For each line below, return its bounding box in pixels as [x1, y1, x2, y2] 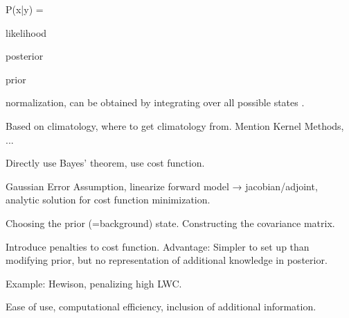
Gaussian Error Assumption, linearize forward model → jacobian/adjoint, [6, 178, 318, 193]
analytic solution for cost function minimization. [6, 192, 211, 207]
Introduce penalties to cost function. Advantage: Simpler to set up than [6, 239, 310, 253]
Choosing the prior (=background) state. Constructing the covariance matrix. [6, 215, 335, 230]
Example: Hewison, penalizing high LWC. [6, 276, 182, 290]
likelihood [6, 25, 47, 40]
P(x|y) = [6, 2, 44, 16]
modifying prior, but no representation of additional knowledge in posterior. [6, 253, 328, 267]
